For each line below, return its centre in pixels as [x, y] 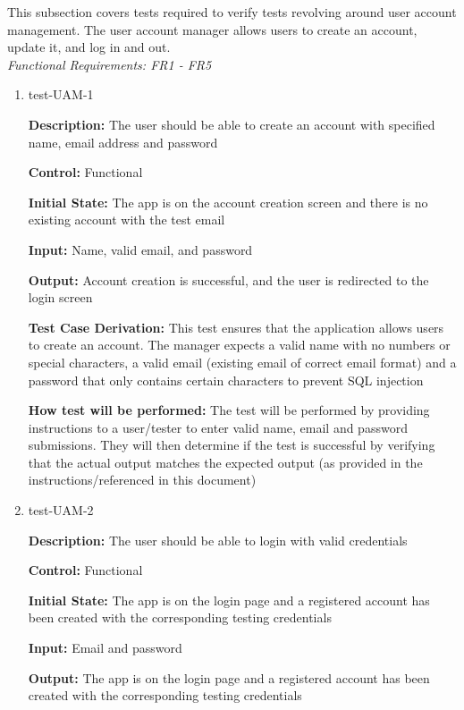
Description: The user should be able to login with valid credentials [218, 540]
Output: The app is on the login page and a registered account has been [229, 677]
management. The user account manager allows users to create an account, [212, 29]
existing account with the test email [127, 220]
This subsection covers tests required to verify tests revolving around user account [232, 12]
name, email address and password [123, 142]
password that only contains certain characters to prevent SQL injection [226, 380]
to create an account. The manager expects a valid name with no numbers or [239, 345]
